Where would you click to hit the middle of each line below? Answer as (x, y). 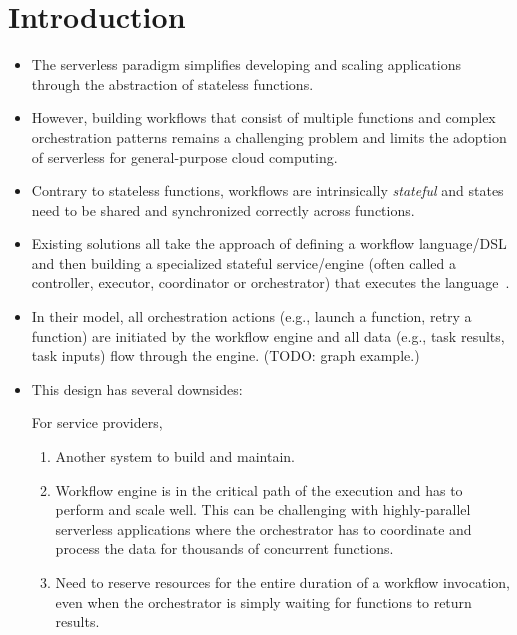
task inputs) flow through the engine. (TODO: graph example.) (225, 355)
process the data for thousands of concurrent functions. (224, 548)
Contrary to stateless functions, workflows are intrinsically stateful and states (267, 190)
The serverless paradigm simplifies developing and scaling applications (246, 64)
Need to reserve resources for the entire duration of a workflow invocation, (282, 582)
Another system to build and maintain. (175, 456)
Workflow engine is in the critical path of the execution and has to (259, 489)
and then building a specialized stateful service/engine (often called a (243, 262)
